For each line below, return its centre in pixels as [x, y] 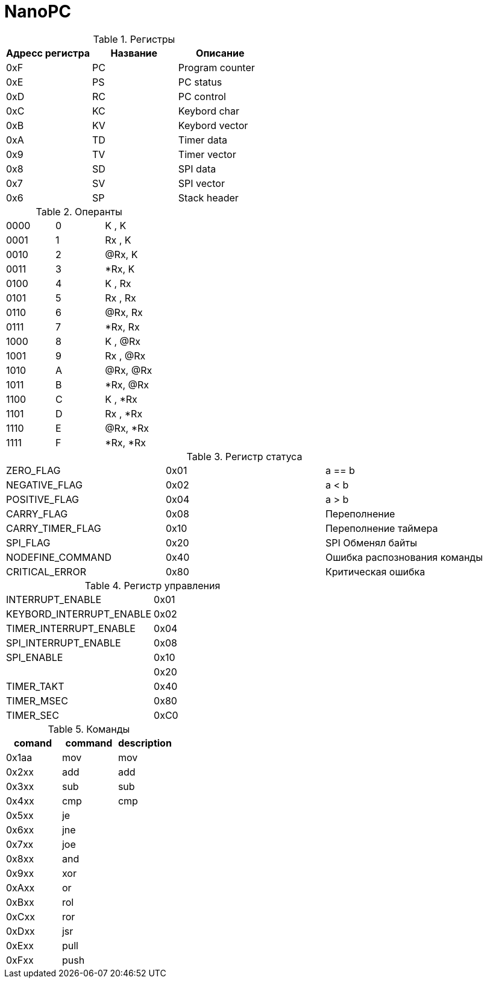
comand [33, 743]
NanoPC [38, 11]
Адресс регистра [48, 53]
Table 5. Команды [89, 729]
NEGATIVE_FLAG [44, 485]
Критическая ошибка [375, 571]
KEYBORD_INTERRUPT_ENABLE [79, 614]
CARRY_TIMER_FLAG [54, 528]
